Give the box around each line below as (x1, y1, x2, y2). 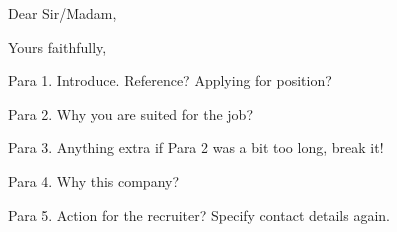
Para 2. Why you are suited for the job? (8, 103, 254, 124)
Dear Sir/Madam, (8, 3, 117, 23)
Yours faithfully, (8, 36, 107, 57)
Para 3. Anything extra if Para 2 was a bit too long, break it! (8, 137, 384, 158)
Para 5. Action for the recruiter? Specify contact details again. (8, 204, 390, 225)
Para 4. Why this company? (8, 170, 180, 191)
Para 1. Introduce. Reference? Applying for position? (8, 70, 332, 91)
